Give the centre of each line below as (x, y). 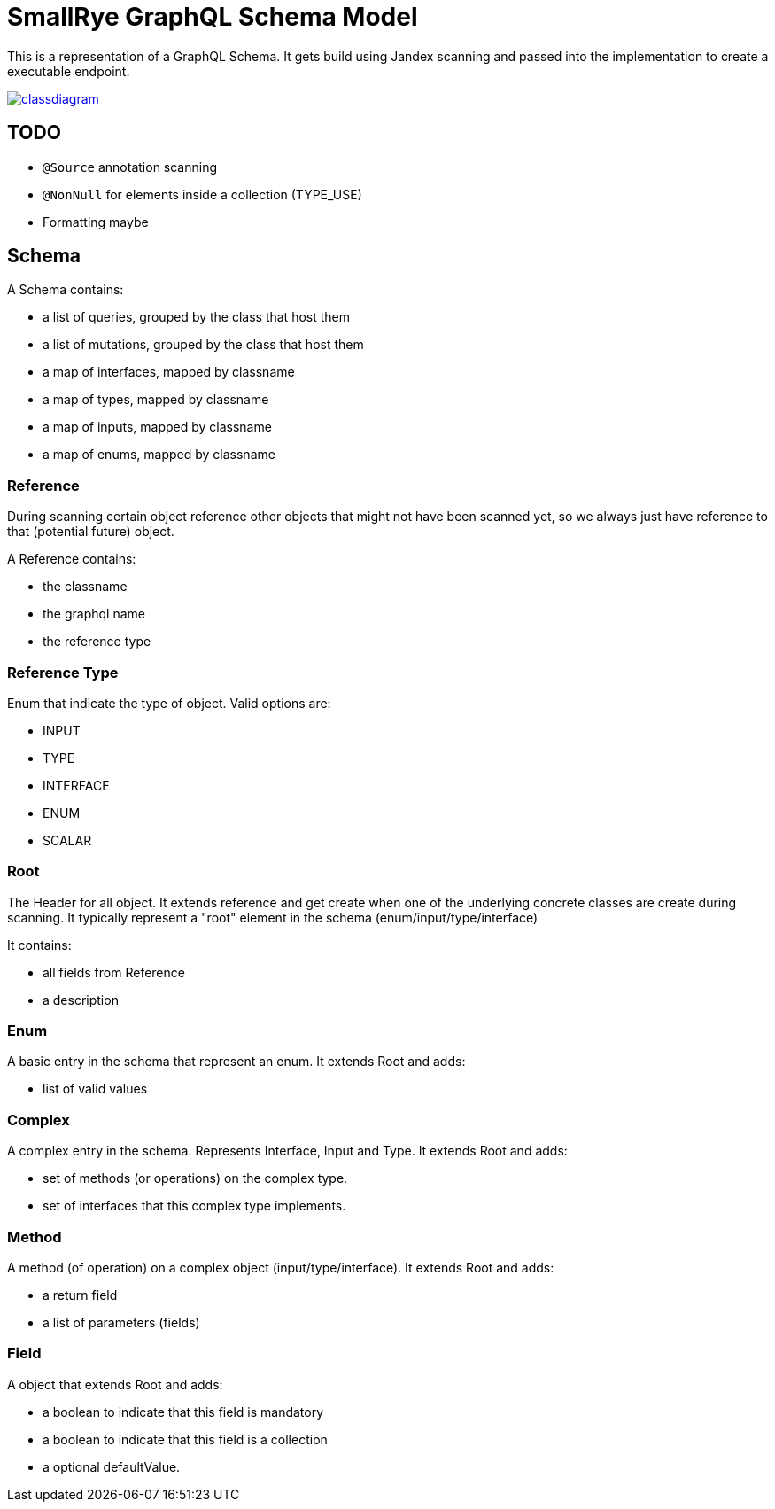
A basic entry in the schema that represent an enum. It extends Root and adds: (236, 1062)
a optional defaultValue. (112, 1466)
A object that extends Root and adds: (115, 1384)
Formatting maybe (96, 222)
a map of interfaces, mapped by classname (169, 372)
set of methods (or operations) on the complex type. (195, 1178)
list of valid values (95, 1089)
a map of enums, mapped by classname (159, 455)
